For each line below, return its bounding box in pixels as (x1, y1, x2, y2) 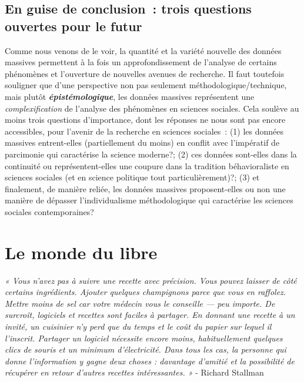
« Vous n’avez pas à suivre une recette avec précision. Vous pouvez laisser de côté (5, 274, 297, 286)
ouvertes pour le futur (5, 16, 142, 35)
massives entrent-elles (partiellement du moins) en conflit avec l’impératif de (5, 136, 280, 149)
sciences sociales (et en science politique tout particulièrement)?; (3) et (5, 171, 260, 183)
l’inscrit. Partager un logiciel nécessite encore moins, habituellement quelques (5, 331, 283, 344)
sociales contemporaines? (5, 205, 94, 217)
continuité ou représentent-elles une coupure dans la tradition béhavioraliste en (5, 159, 289, 172)
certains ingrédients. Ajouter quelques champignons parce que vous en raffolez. (5, 286, 286, 298)
